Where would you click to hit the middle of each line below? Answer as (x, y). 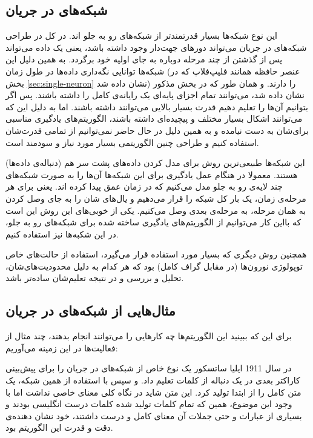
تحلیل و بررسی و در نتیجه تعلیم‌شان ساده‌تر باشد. (95, 278)
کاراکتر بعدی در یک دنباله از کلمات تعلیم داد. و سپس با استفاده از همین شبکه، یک (153, 380)
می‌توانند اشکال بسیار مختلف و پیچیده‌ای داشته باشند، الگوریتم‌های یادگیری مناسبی (154, 118)
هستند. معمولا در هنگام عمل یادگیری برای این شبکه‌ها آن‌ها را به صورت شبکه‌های (152, 174)
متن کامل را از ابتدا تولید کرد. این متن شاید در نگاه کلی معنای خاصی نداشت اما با (153, 392)
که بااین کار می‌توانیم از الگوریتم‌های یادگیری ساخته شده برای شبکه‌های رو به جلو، (153, 222)
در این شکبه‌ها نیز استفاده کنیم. (62, 234)
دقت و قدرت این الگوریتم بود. (59, 427)
